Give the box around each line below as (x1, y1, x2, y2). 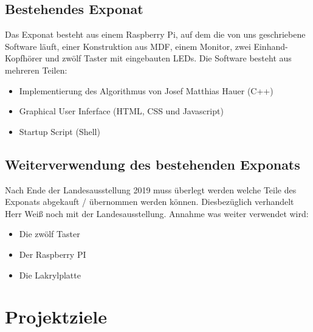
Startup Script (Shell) (19, 125, 100, 137)
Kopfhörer (5, 52, 43, 64)
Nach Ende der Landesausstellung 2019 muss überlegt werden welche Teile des (5, 183, 297, 196)
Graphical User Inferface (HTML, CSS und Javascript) (19, 105, 224, 117)
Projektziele (5, 304, 108, 329)
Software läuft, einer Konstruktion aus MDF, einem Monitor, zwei (5, 40, 251, 52)
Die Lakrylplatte (19, 268, 81, 281)
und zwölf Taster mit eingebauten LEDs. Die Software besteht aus (45, 52, 292, 64)
